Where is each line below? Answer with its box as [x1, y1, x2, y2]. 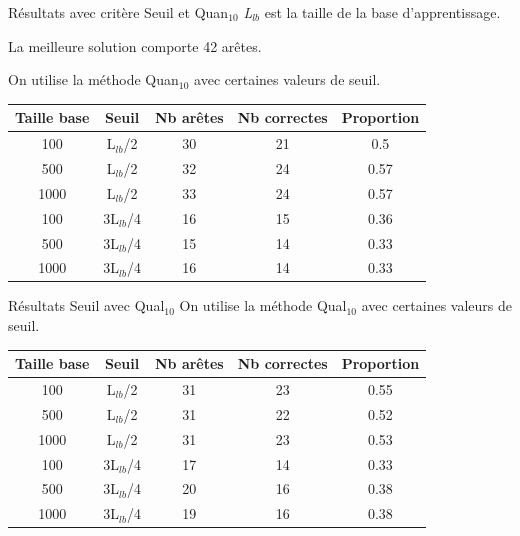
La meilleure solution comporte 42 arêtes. [8, 35, 262, 56]
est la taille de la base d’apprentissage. [264, 2, 501, 22]
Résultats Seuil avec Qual [8, 295, 165, 316]
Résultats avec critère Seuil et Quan [8, 2, 229, 22]
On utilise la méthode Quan [8, 69, 179, 90]
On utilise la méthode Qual [179, 295, 347, 316]
